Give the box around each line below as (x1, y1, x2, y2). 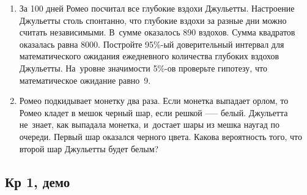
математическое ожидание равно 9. (19, 73, 151, 86)
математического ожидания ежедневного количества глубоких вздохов (19, 50, 279, 62)
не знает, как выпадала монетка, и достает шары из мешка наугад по (19, 118, 279, 131)
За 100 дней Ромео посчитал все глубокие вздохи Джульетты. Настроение (19, 2, 295, 14)
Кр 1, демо (5, 172, 70, 191)
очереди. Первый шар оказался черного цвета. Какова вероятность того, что (19, 130, 302, 142)
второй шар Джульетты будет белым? (19, 142, 159, 155)
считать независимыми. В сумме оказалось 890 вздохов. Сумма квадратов (19, 26, 295, 39)
